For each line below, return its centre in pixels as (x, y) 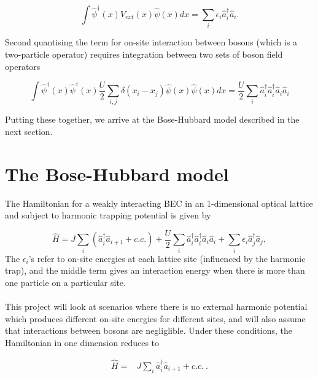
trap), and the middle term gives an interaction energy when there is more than (155, 270)
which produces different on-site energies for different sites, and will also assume (155, 318)
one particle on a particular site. (65, 282)
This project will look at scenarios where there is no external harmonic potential (156, 307)
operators (23, 66)
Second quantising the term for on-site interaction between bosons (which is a (151, 42)
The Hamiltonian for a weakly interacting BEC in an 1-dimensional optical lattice (159, 203)
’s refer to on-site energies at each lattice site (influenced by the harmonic (167, 258)
